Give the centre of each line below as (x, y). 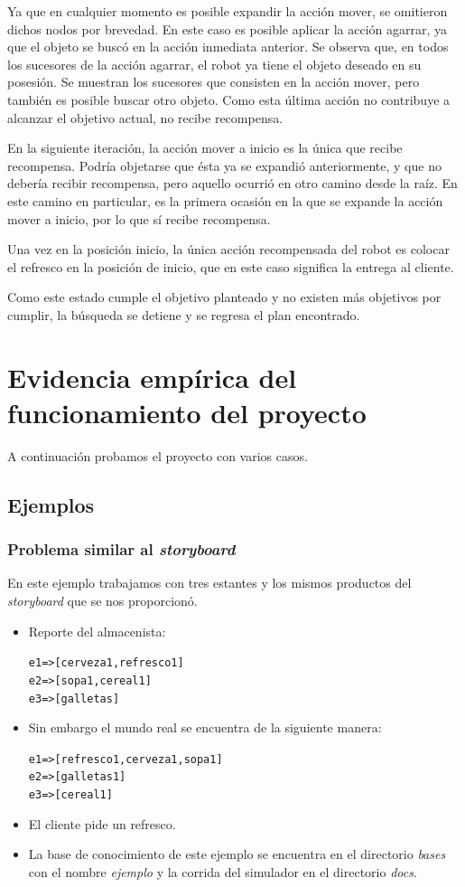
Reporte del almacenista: (97, 631)
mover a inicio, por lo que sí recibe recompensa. (139, 218)
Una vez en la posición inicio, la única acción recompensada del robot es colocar (228, 249)
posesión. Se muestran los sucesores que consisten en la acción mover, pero (214, 82)
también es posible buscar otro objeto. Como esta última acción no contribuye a (229, 99)
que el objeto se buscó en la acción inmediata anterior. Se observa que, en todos (228, 47)
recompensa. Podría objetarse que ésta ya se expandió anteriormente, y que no (224, 165)
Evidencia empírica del (152, 377)
